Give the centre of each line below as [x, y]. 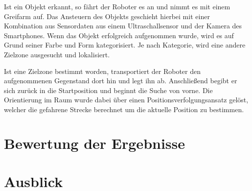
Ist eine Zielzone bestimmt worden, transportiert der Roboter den [102, 71]
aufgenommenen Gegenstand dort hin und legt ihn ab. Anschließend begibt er [121, 81]
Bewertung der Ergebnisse [95, 143]
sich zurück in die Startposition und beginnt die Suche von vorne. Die [108, 90]
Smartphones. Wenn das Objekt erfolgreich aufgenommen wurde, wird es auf [119, 35]
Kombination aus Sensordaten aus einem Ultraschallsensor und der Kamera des [123, 26]
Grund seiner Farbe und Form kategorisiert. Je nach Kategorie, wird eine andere [125, 45]
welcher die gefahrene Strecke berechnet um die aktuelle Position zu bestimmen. [124, 109]
